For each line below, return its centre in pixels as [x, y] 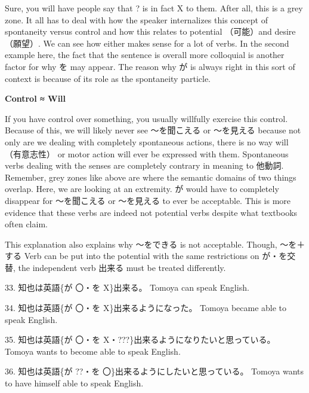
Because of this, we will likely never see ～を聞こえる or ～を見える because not [153, 130]
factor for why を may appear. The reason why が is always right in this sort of [150, 66]
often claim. [26, 224]
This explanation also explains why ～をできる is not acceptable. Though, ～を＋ [155, 244]
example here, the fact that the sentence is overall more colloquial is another [145, 55]
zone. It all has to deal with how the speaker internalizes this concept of [136, 19]
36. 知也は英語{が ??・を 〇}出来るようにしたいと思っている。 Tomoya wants [154, 371]
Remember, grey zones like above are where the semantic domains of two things [151, 177]
